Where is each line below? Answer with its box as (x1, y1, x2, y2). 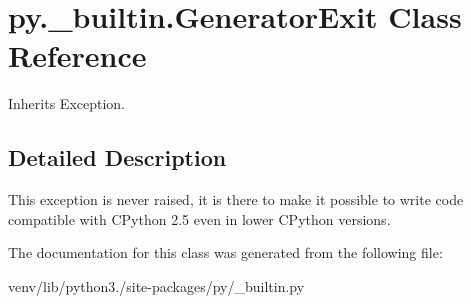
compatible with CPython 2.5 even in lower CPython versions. (8, 208, 391, 229)
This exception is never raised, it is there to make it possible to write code (8, 189, 464, 210)
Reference (8, 35, 147, 76)
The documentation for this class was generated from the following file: (8, 242, 443, 263)
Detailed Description (8, 142, 227, 173)
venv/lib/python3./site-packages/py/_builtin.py (8, 275, 305, 296)
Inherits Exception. (8, 93, 125, 114)
